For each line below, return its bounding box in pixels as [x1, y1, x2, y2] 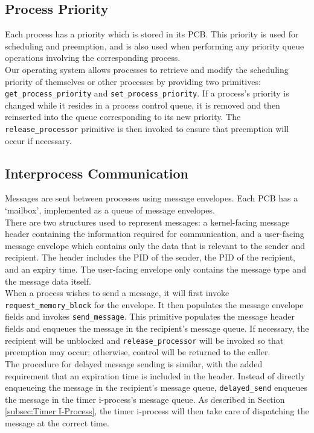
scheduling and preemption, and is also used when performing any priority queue [5, 39, 304, 52]
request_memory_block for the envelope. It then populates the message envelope [5, 298, 304, 311]
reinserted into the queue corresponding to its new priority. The [5, 110, 241, 123]
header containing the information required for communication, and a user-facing [5, 227, 304, 240]
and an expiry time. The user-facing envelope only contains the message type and [5, 263, 306, 276]
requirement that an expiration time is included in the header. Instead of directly [5, 369, 306, 382]
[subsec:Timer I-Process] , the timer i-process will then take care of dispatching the [5, 405, 309, 417]
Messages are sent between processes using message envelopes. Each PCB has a [5, 192, 298, 204]
